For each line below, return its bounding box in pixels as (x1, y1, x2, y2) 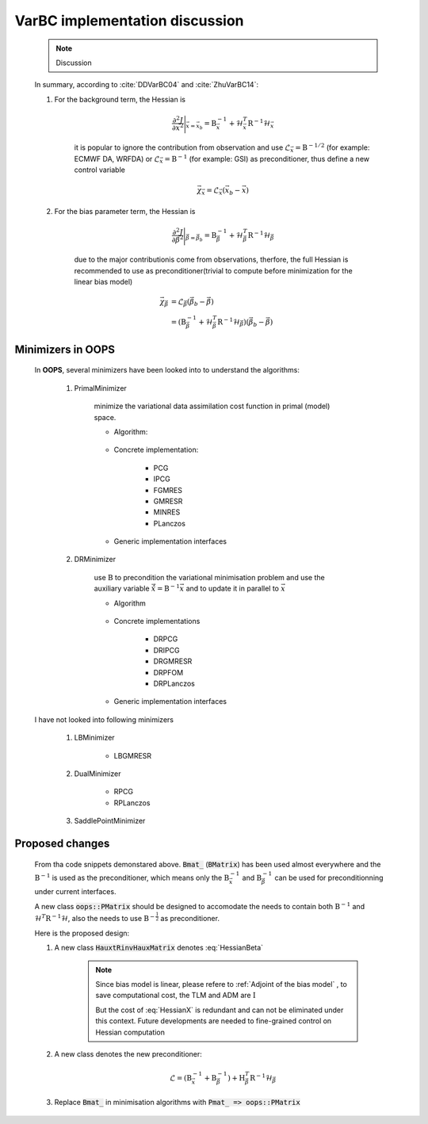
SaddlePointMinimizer (74, 816, 146, 826)
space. (94, 412, 117, 422)
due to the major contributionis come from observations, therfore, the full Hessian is (74, 254, 349, 265)
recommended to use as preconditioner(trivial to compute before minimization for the (74, 266, 353, 275)
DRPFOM (153, 667, 184, 677)
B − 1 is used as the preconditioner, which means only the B (34, 872, 230, 882)
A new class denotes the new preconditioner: (54, 1049, 202, 1058)
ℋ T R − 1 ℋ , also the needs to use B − (34, 912, 155, 923)
